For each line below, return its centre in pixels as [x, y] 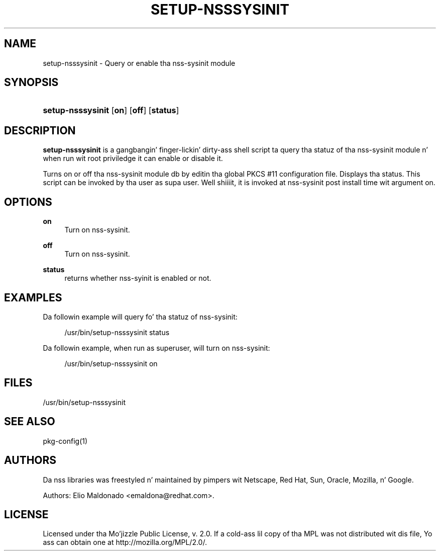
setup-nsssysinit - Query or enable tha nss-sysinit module [139, 63]
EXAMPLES [33, 297]
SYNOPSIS [31, 83]
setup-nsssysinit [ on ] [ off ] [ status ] [111, 110]
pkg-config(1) [65, 441]
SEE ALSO [30, 422]
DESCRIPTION [40, 130]
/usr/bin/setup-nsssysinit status [117, 332]
